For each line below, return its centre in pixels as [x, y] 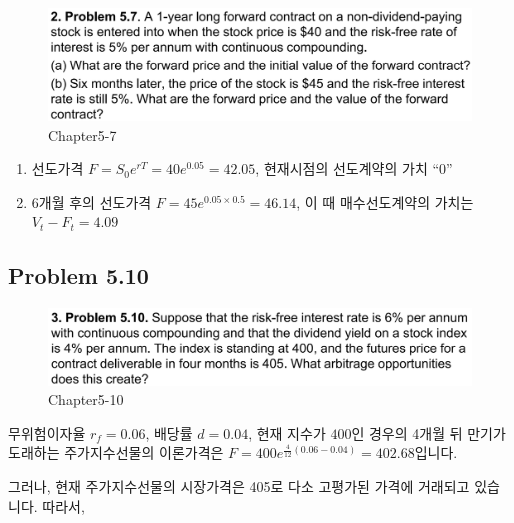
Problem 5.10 [78, 275]
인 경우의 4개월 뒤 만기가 [428, 432]
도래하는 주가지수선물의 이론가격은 [116, 452]
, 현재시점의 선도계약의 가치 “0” [354, 168]
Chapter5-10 [86, 399]
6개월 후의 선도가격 [91, 201]
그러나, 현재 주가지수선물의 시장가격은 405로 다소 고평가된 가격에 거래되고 [239, 486]
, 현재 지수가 [287, 432]
